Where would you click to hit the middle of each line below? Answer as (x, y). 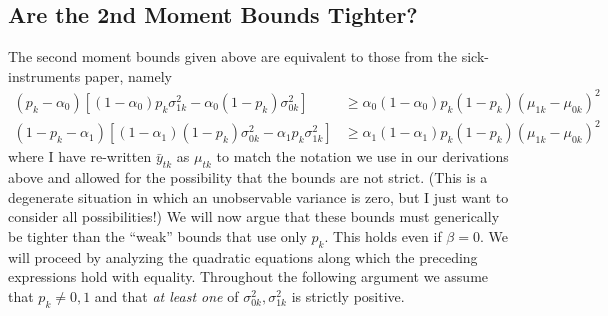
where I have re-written (80, 156)
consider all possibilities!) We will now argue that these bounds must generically (254, 216)
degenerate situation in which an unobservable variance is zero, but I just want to (258, 196)
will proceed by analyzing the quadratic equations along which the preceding (243, 256)
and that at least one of (166, 296)
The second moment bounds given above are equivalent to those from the (233, 56)
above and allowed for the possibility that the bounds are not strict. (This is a (248, 177)
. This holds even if (383, 236)
